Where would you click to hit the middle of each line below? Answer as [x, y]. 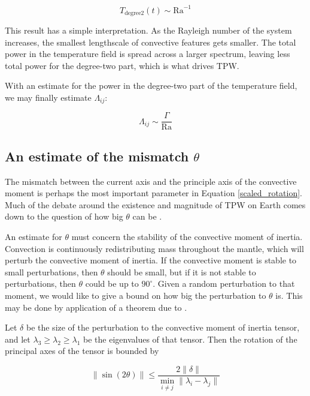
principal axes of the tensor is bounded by [82, 351]
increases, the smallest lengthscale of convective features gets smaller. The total [151, 42]
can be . [147, 216]
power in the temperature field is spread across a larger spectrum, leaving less [148, 54]
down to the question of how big [64, 216]
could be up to [112, 283]
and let [18, 339]
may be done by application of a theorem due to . [96, 307]
